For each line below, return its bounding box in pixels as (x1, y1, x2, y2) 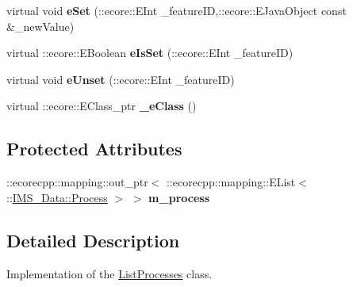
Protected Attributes (6, 136, 182, 161)
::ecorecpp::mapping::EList (166, 174, 296, 190)
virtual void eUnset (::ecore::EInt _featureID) (6, 71, 235, 87)
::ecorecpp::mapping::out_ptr (6, 174, 148, 190)
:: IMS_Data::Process (6, 189, 108, 205)
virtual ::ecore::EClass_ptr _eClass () (6, 98, 197, 114)
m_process (148, 189, 210, 205)
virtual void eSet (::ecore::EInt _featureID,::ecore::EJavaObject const (6, 2, 347, 18)
